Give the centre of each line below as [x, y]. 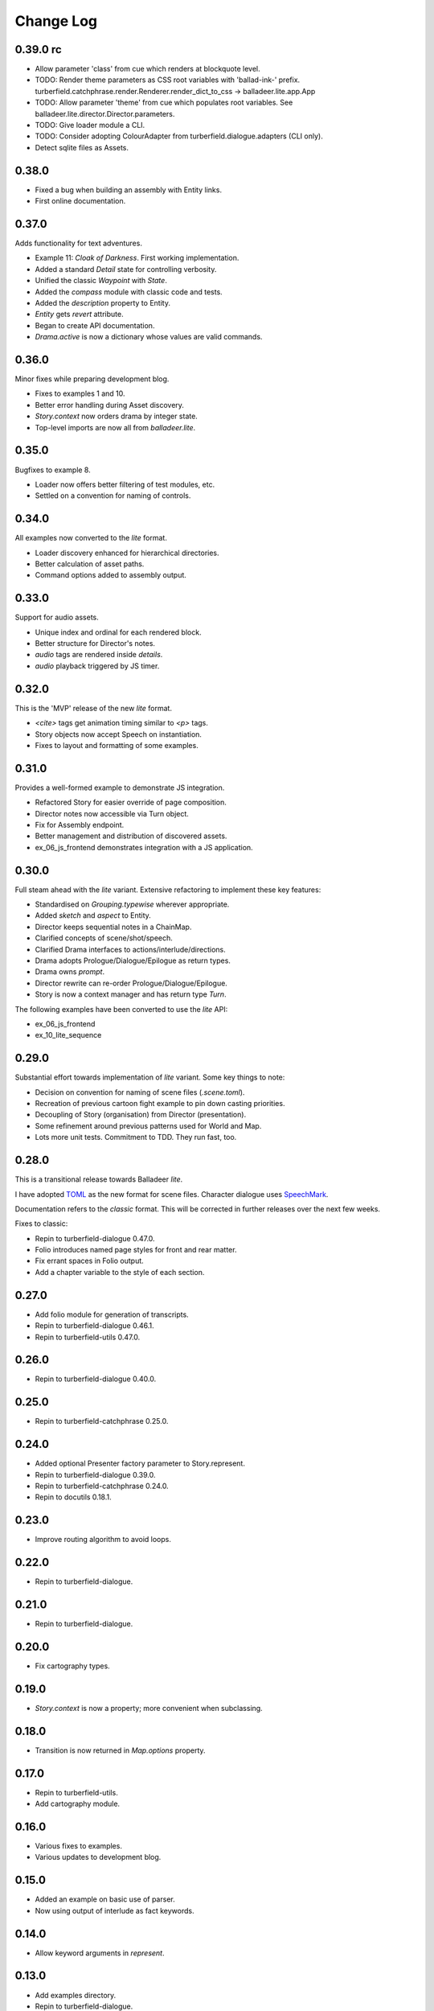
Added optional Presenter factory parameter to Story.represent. [140, 1463]
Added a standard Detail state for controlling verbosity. [126, 269]
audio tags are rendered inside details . [99, 655]
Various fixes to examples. [78, 1846]
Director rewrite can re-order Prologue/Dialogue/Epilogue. [131, 983]
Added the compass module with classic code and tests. [129, 292]
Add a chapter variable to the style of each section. [120, 1272]
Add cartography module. [78, 1804]
